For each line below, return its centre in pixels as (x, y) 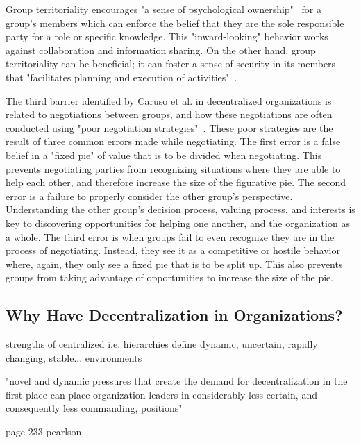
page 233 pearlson (44, 432)
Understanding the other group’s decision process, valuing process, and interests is (180, 209)
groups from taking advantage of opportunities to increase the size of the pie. (170, 277)
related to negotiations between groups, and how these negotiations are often (169, 114)
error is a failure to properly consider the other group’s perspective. (149, 195)
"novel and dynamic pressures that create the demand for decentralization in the (177, 381)
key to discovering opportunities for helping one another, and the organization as (178, 223)
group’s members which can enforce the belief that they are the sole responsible (175, 23)
